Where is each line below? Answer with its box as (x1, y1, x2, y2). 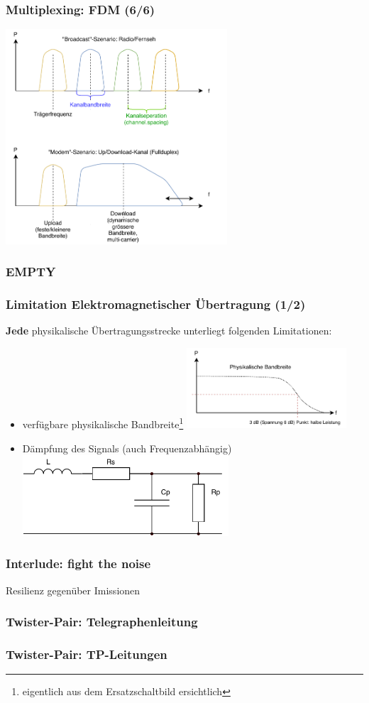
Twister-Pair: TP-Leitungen (6, 645, 167, 663)
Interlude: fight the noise (6, 555, 151, 572)
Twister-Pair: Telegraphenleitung (6, 613, 198, 631)
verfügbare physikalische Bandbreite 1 (22, 415, 184, 432)
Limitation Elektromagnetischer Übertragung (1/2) (6, 295, 306, 312)
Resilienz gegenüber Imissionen (6, 582, 141, 597)
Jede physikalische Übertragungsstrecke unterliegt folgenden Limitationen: (6, 323, 332, 338)
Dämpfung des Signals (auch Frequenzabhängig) (22, 440, 232, 455)
